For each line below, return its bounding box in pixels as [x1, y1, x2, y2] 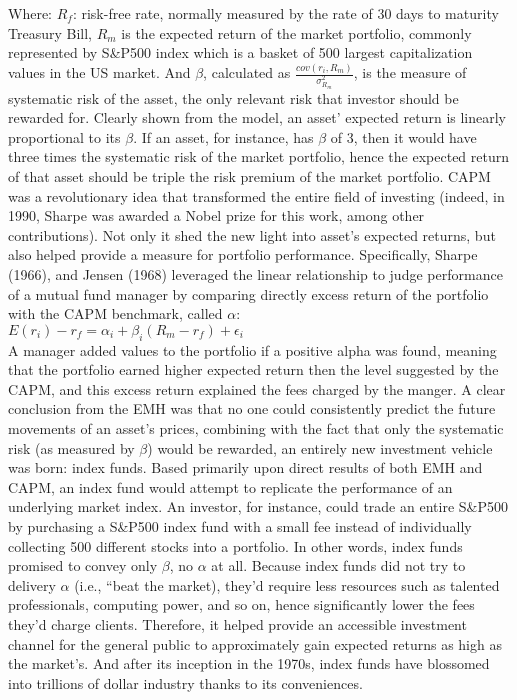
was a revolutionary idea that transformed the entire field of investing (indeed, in [8, 185, 505, 206]
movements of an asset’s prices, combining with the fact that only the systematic [8, 417, 504, 438]
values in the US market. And [8, 62, 191, 83]
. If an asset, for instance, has [133, 126, 314, 147]
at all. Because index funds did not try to [211, 555, 466, 576]
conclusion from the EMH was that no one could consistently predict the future [8, 398, 496, 419]
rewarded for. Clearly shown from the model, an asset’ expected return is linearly [8, 107, 507, 128]
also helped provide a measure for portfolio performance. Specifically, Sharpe [8, 244, 478, 265]
